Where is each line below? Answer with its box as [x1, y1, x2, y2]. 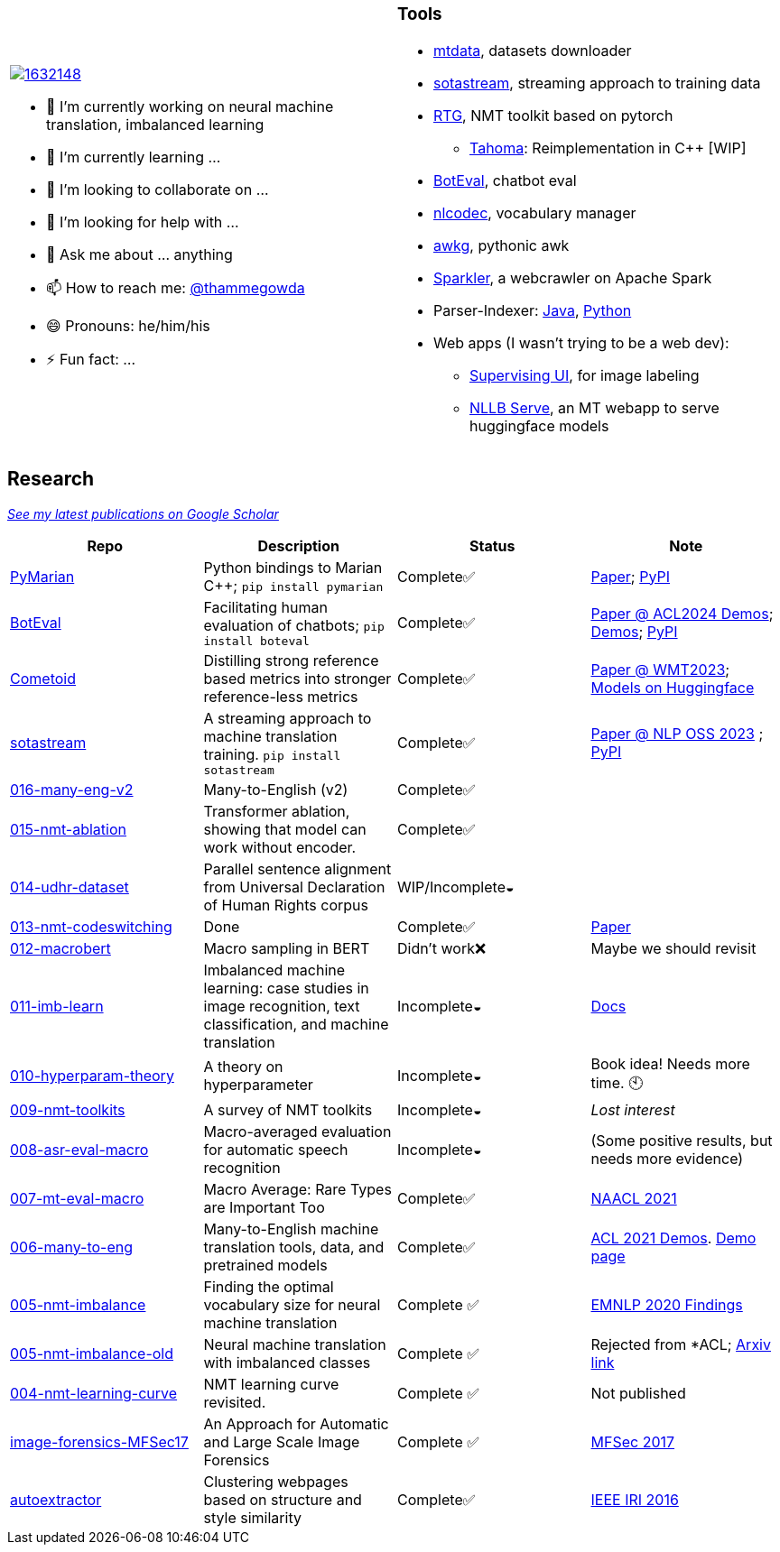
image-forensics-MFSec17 [10, 1432, 189, 1451]
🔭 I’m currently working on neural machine [46, 97, 334, 115]
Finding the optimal [203, 1277, 334, 1296]
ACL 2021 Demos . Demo [590, 1228, 757, 1247]
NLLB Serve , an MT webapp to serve [469, 398, 720, 417]
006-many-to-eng [10, 1237, 134, 1256]
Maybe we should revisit [590, 938, 757, 957]
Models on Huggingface [590, 678, 755, 697]
